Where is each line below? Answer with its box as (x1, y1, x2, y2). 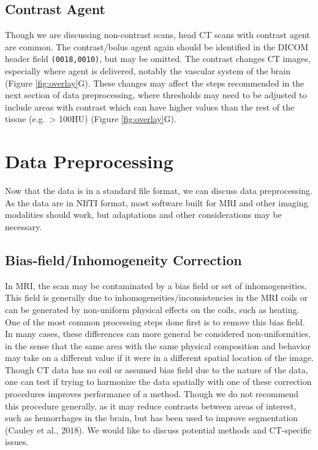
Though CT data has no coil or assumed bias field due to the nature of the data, (5, 363, 308, 376)
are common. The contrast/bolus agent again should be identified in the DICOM (5, 40, 309, 53)
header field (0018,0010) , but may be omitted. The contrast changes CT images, (5, 52, 311, 65)
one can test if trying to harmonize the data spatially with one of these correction (5, 375, 312, 388)
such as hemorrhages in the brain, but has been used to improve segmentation (5, 411, 298, 424)
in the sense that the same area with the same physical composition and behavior (5, 339, 311, 352)
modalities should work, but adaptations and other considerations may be (5, 208, 282, 221)
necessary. (5, 220, 42, 233)
